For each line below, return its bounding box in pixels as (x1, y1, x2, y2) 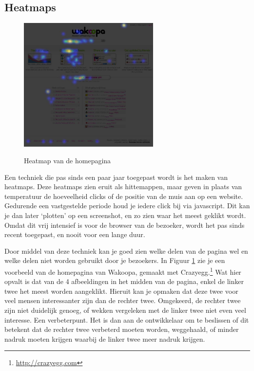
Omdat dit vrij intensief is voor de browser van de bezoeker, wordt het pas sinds (4, 219, 245, 230)
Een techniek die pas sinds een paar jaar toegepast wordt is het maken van (4, 172, 228, 182)
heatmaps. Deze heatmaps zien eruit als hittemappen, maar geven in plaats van (4, 181, 242, 192)
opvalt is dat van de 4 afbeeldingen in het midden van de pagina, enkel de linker (4, 276, 244, 286)
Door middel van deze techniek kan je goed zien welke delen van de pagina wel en (4, 245, 248, 256)
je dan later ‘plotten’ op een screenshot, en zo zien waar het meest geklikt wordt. (4, 210, 246, 220)
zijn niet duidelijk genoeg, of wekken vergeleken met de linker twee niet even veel (4, 305, 246, 315)
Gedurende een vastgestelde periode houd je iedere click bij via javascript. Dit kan (4, 200, 250, 211)
